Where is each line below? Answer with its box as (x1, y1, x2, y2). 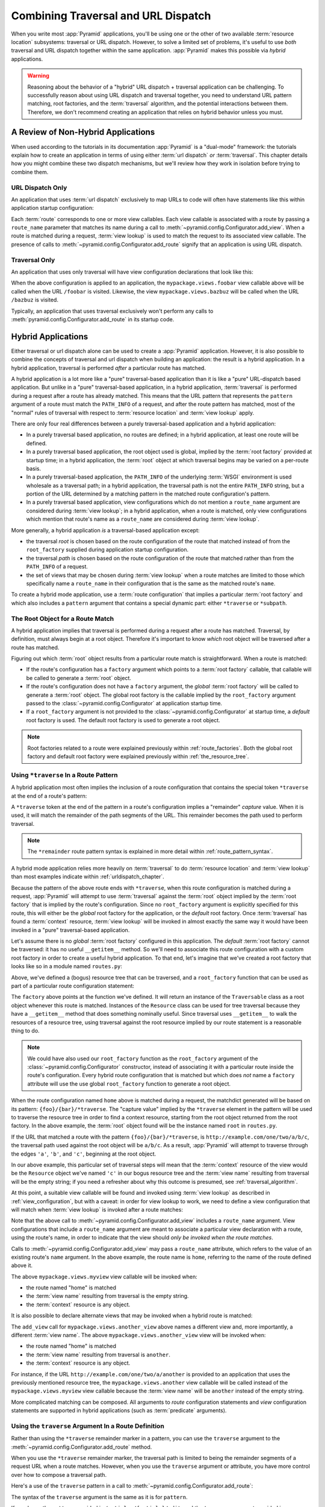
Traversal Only (11, 256, 55, 264)
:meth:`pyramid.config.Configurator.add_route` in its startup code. (11, 315, 175, 322)
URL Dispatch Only (11, 183, 67, 192)
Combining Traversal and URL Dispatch (11, 9, 211, 22)
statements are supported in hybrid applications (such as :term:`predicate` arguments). (11, 1407, 227, 1414)
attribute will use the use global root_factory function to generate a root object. (27, 1080, 231, 1087)
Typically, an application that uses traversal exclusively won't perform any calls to (11, 307, 214, 315)
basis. (26, 465, 42, 472)
